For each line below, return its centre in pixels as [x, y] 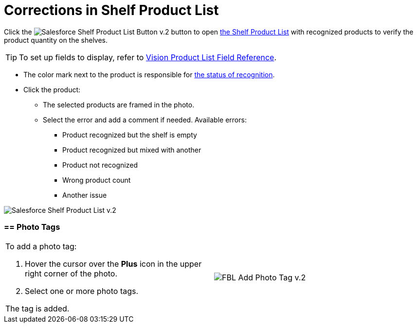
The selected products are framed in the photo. [119, 104]
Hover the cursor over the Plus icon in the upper [113, 264]
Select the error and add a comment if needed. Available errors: [145, 120]
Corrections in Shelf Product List [111, 10]
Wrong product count [97, 180]
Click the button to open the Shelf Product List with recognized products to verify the [209, 32]
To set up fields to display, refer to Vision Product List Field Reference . [148, 57]
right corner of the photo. [71, 273]
